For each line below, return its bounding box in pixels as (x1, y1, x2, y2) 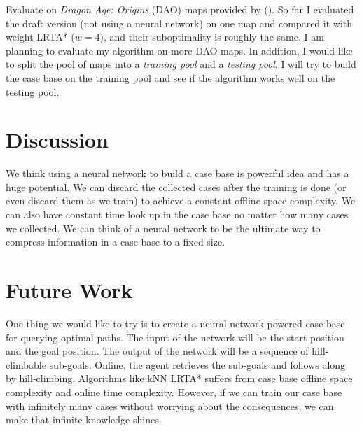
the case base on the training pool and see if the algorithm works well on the (6, 70, 335, 85)
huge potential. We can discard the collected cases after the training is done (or (6, 179, 347, 194)
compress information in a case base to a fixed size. (6, 234, 225, 249)
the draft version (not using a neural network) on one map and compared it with (6, 15, 353, 30)
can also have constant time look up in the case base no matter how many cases (6, 207, 349, 222)
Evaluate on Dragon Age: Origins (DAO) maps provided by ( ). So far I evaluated (6, 2, 354, 16)
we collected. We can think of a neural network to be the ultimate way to (6, 220, 321, 235)
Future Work (6, 276, 133, 304)
